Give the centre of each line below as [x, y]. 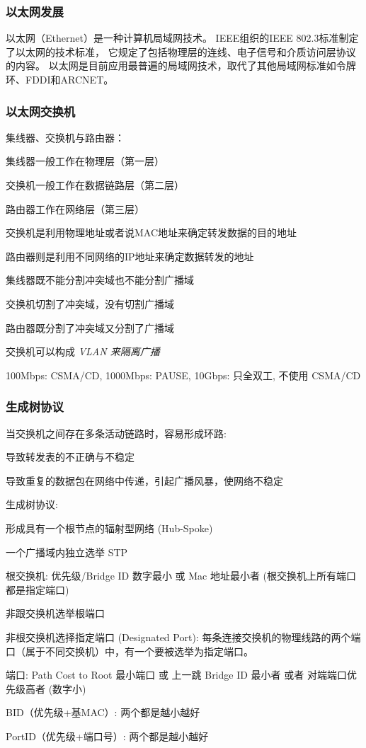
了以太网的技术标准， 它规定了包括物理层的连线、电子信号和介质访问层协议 [181, 51]
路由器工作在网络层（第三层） [75, 208]
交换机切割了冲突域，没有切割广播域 [90, 303]
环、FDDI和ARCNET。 [60, 79]
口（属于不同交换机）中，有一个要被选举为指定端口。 [130, 651]
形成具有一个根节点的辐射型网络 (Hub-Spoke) [109, 528]
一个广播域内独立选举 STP [67, 552]
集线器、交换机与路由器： [65, 137]
